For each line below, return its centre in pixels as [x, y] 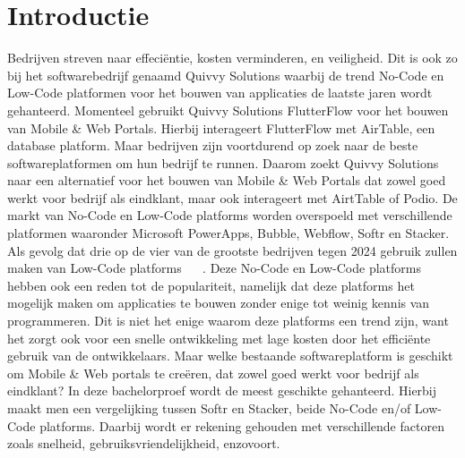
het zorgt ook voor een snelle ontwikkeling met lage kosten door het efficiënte [219, 338]
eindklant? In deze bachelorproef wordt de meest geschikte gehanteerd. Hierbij [222, 390]
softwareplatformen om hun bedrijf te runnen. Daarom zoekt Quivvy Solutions [223, 162]
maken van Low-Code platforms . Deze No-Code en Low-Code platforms [214, 268]
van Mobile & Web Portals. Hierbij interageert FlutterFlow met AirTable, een [221, 127]
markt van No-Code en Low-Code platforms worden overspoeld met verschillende [230, 215]
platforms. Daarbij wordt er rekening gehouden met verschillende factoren [242, 425]
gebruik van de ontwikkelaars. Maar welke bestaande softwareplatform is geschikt [230, 356]
